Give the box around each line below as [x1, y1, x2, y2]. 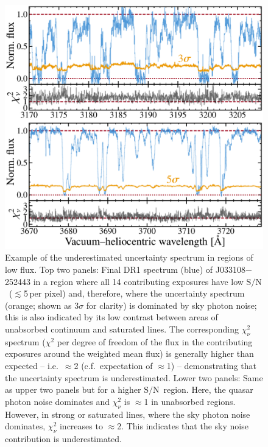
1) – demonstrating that [166, 359, 256, 371]
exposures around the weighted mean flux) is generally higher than [5, 347, 254, 360]
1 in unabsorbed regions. [144, 395, 236, 407]
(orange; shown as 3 [5, 298, 79, 311]
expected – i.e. [5, 359, 58, 371]
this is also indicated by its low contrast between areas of [5, 311, 218, 323]
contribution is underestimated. [5, 432, 122, 445]
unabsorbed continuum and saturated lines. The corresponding [5, 322, 239, 335]
